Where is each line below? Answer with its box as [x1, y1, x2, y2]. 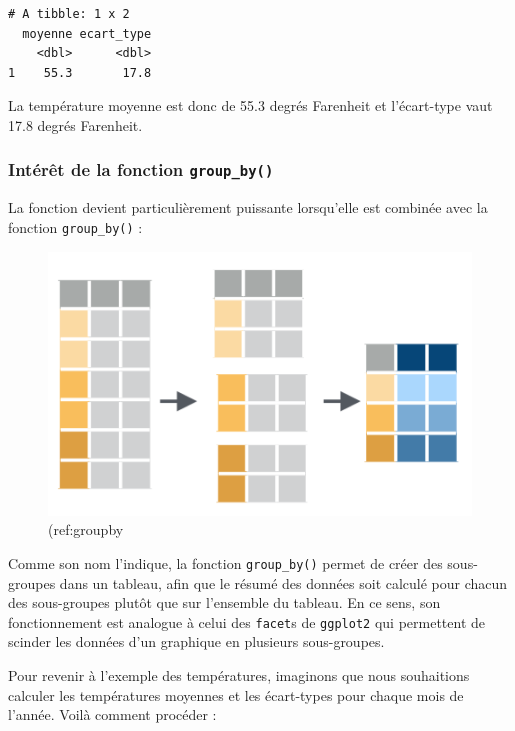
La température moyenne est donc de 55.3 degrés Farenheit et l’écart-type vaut [8, 95, 493, 116]
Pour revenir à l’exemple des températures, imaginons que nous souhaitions [8, 664, 470, 685]
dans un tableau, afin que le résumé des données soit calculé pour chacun [59, 572, 508, 593]
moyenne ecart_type [22, 26, 152, 41]
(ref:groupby [48, 519, 124, 540]
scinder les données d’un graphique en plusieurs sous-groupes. [8, 631, 385, 652]
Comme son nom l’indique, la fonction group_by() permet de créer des [8, 552, 443, 573]
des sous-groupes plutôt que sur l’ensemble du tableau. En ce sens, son [8, 592, 441, 613]
